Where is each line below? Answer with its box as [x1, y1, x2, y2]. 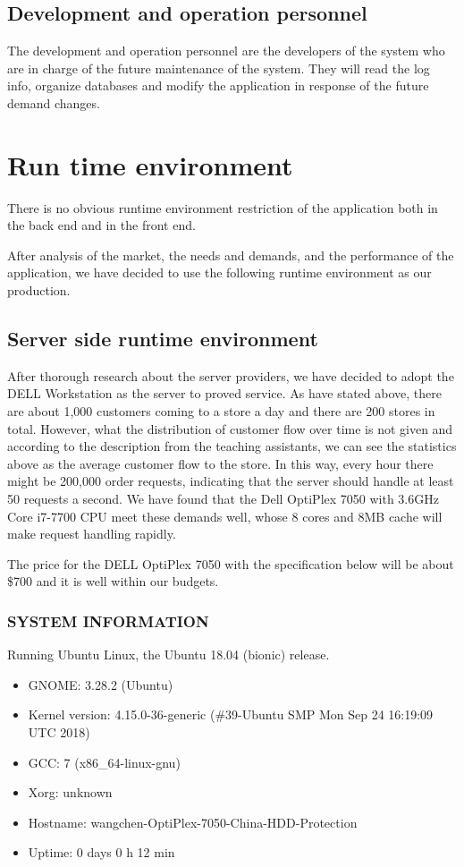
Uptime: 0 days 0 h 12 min [28, 843, 175, 862]
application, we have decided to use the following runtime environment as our [7, 263, 432, 282]
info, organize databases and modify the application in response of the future [7, 76, 429, 95]
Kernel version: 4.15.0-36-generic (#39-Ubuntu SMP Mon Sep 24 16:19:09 [28, 705, 434, 724]
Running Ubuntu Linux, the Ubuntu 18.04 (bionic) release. [7, 645, 330, 664]
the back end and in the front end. [7, 216, 196, 234]
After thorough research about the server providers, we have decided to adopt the [7, 366, 454, 385]
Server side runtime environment [7, 325, 318, 353]
